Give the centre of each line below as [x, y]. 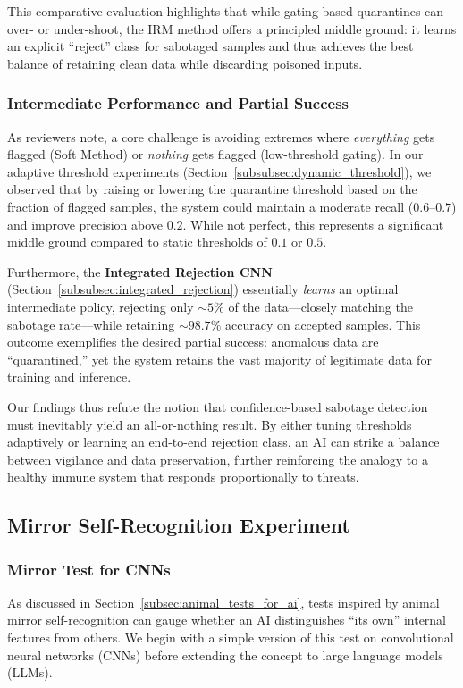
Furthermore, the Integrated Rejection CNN [140, 271]
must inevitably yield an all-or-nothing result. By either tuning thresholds [210, 424]
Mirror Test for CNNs [89, 569]
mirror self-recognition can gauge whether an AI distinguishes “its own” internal [227, 620]
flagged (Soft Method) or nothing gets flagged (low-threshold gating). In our [215, 154]
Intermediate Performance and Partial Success [178, 103]
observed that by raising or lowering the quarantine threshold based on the [212, 189]
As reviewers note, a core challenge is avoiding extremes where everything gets [221, 136]
